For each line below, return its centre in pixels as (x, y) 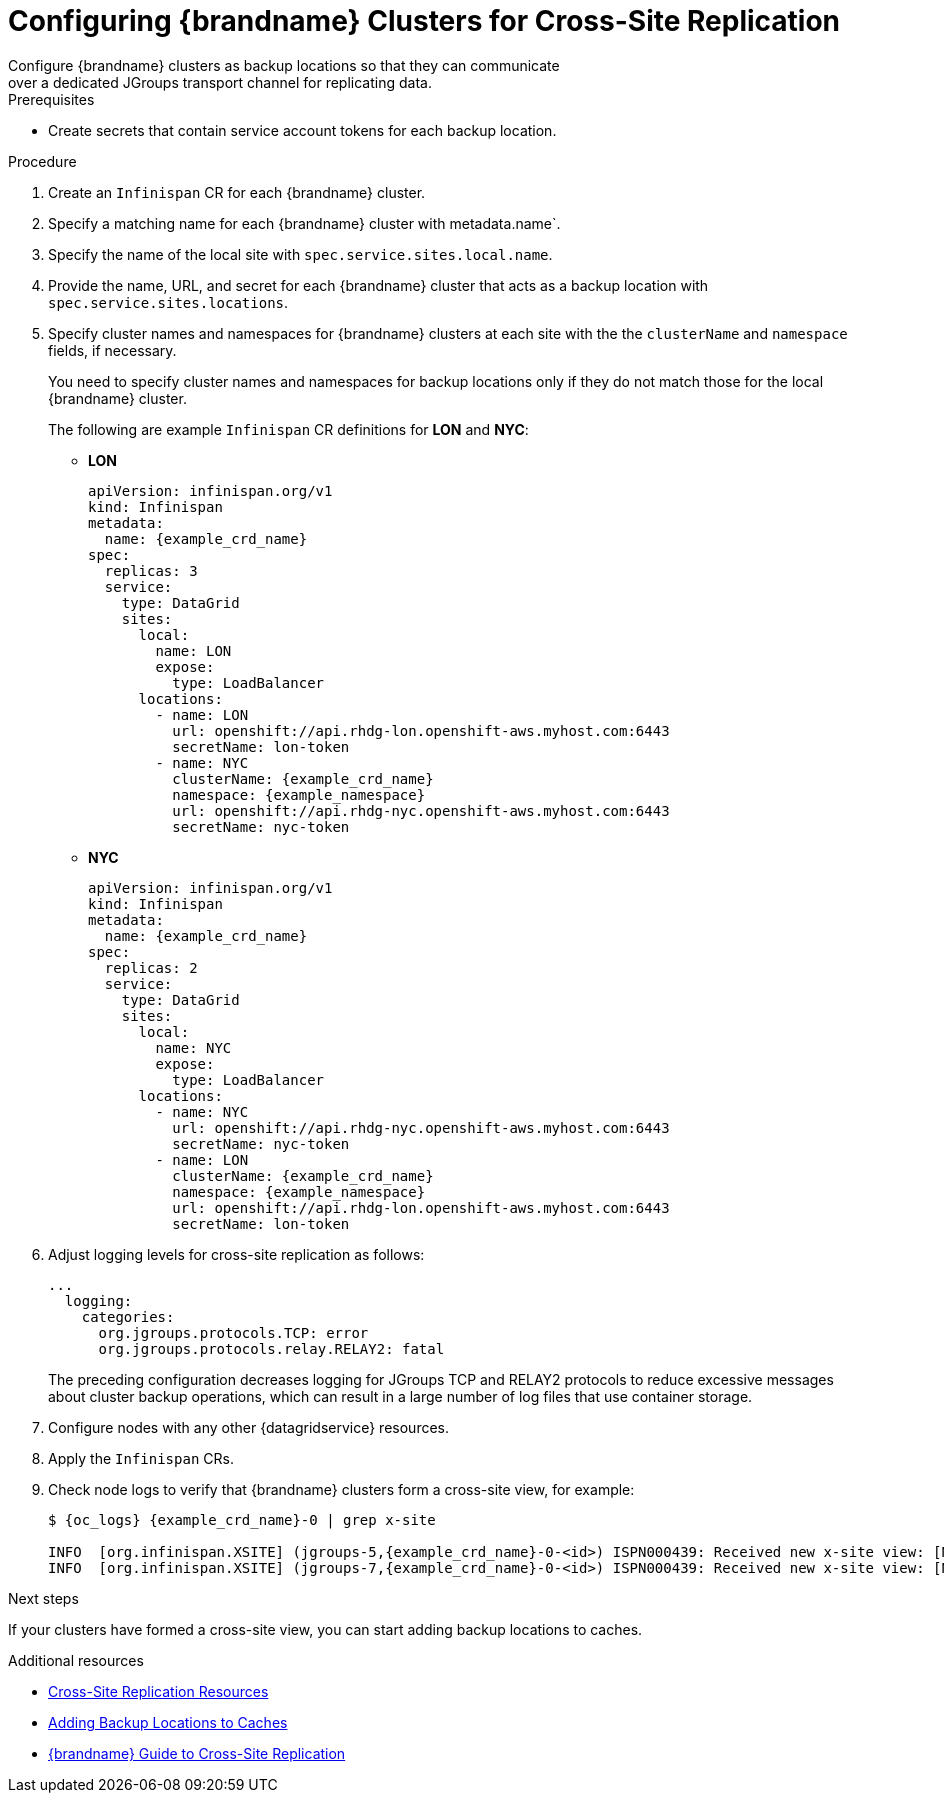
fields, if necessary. (112, 350)
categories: (128, 1316)
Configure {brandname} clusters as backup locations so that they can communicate (284, 65)
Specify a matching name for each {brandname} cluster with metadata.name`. (304, 223)
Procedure (42, 161)
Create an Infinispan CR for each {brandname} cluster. (237, 192)
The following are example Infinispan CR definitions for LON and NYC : (288, 429)
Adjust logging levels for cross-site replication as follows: (236, 1254)
